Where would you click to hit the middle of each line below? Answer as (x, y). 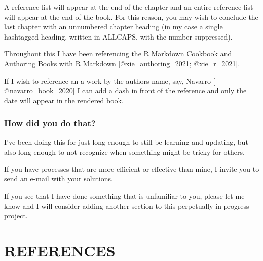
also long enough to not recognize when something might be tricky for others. (124, 152)
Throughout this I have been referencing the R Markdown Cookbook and (118, 53)
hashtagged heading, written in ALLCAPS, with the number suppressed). (118, 36)
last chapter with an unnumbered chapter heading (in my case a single (114, 27)
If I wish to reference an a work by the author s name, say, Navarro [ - (111, 80)
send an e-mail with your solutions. (59, 179)
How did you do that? (50, 123)
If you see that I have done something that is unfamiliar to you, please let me (124, 195)
